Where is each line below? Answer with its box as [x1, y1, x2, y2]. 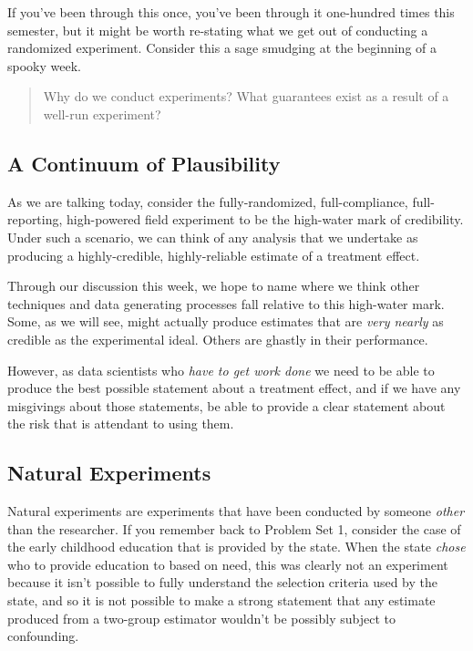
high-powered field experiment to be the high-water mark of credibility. [67, 210, 464, 229]
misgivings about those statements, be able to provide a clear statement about [7, 396, 446, 415]
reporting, [7, 210, 63, 229]
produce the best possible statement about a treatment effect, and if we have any [7, 378, 461, 398]
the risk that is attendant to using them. [7, 414, 234, 433]
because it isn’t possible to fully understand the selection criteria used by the [7, 573, 437, 592]
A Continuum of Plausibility [7, 149, 281, 177]
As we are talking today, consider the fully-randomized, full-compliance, [7, 191, 408, 211]
